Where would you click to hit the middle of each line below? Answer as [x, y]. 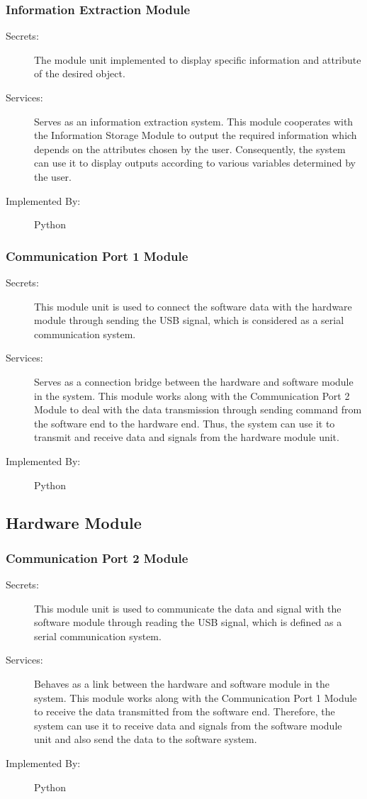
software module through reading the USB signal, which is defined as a [188, 622]
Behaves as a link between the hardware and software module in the [182, 684]
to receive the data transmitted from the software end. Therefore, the [185, 711]
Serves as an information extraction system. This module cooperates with [194, 121]
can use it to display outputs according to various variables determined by [195, 163]
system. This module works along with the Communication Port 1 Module [196, 697]
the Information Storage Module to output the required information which [196, 135]
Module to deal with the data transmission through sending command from [198, 409]
